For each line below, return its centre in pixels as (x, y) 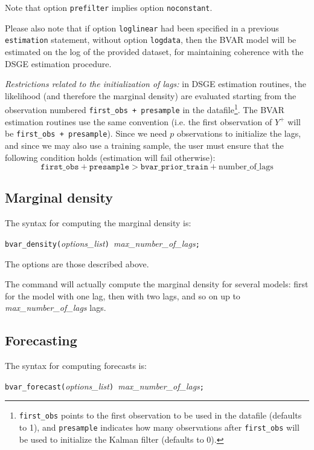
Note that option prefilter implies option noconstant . (109, 7)
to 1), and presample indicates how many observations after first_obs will (159, 427)
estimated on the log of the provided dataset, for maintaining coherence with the (154, 51)
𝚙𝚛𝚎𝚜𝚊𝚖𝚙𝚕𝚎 (109, 167)
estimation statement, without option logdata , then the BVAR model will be (151, 40)
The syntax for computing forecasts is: (76, 366)
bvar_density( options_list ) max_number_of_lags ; (102, 243)
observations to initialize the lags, (239, 133)
